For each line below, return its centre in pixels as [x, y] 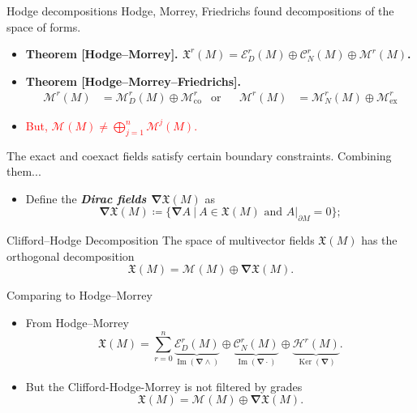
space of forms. [44, 26]
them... [24, 171]
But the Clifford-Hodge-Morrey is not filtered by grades [164, 386]
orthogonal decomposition [71, 255]
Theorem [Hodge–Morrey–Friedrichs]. [133, 81]
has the [379, 240]
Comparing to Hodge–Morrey [80, 295]
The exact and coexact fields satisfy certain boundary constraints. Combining [199, 155]
